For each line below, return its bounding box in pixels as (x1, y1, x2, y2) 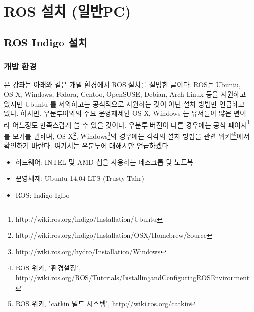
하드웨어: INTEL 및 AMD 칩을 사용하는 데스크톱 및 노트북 (15, 156, 193, 167)
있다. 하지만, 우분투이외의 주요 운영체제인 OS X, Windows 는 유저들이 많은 (4, 108, 232, 118)
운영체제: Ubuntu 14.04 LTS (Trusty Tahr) (15, 173, 144, 183)
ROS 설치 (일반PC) (4, 1, 131, 21)
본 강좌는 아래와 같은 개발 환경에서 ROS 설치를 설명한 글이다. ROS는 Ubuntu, (4, 79, 241, 89)
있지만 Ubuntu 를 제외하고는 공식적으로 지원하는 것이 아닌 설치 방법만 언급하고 (4, 98, 245, 109)
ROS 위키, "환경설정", (15, 263, 81, 273)
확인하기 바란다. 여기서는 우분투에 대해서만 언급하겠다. (4, 140, 170, 151)
